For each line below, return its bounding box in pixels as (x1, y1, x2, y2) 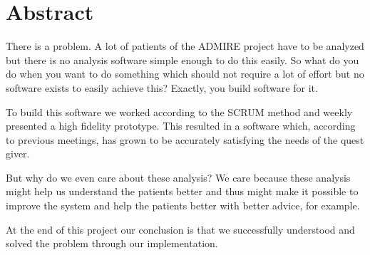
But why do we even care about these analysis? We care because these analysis (6, 170, 351, 184)
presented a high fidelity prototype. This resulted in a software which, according (6, 118, 356, 133)
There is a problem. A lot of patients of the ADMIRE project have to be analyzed (6, 38, 364, 53)
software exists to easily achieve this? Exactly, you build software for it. (6, 80, 318, 95)
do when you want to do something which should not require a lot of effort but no (6, 66, 364, 81)
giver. (6, 146, 30, 161)
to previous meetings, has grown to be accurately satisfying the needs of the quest (6, 132, 364, 147)
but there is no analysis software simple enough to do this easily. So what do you (6, 52, 359, 67)
